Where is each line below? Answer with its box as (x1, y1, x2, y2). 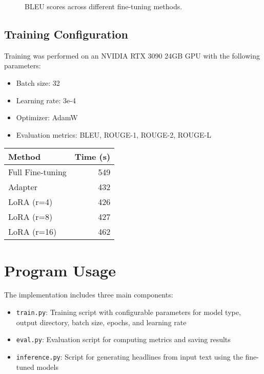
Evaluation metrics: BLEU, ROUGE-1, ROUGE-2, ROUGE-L (16, 129, 211, 140)
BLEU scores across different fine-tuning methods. (25, 1, 182, 11)
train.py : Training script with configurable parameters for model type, (16, 307, 241, 317)
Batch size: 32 (16, 77, 60, 88)
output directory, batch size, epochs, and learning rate (16, 316, 187, 327)
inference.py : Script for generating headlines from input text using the (16, 351, 243, 362)
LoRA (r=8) (8, 211, 53, 223)
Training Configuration (4, 26, 128, 42)
